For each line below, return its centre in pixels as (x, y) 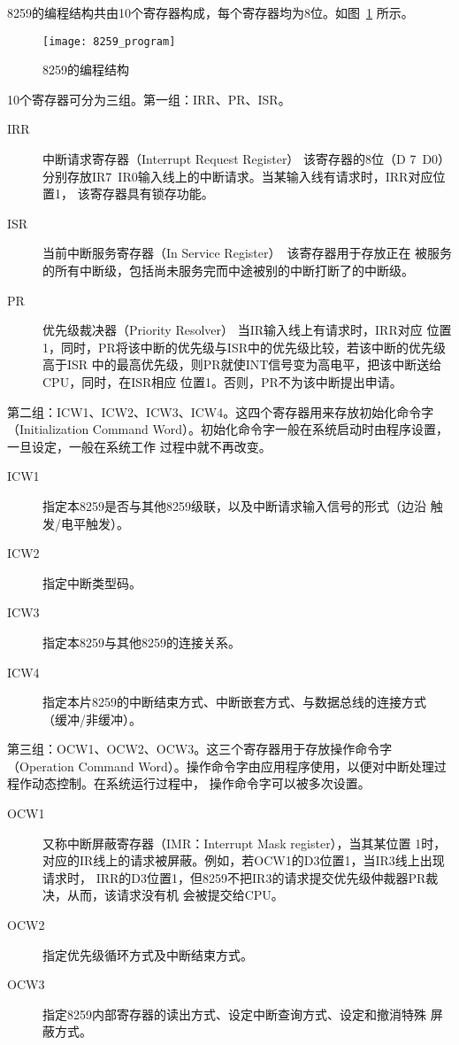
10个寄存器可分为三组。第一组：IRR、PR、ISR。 (149, 99)
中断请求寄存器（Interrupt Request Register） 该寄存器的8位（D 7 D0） (247, 159)
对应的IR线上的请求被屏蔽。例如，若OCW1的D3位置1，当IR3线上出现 (244, 860)
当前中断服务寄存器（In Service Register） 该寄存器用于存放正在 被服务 (248, 253)
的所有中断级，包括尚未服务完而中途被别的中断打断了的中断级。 (228, 270)
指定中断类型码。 (92, 582)
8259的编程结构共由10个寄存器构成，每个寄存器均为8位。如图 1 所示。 (210, 12)
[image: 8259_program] (109, 41)
